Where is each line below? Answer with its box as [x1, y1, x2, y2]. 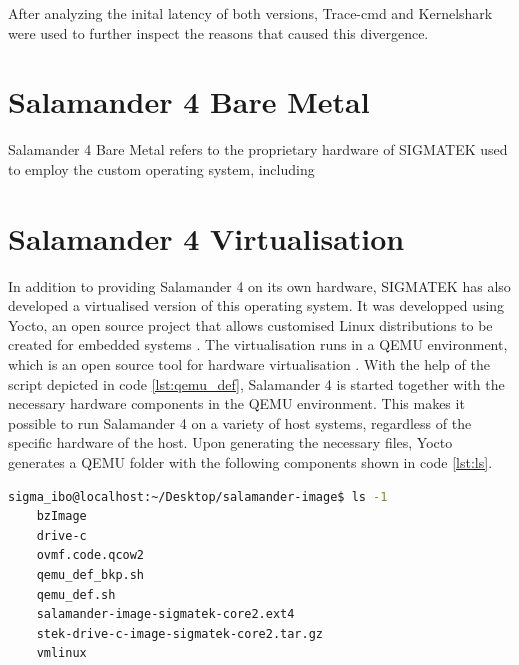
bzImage [36, 509, 87, 524]
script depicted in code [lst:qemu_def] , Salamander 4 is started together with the [8, 373, 505, 394]
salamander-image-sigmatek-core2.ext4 [36, 607, 295, 622]
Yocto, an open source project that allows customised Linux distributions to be [8, 314, 493, 335]
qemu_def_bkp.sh [36, 567, 145, 582]
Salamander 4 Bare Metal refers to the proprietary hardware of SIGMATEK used [8, 139, 508, 160]
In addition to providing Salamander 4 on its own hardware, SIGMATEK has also [8, 275, 511, 296]
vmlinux [36, 646, 87, 661]
